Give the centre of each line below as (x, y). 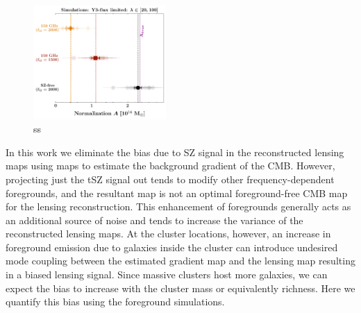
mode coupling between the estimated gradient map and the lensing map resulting (180, 261)
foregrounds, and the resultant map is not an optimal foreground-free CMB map (177, 193)
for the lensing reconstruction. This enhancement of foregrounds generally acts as (178, 206)
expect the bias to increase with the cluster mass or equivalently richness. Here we (180, 288)
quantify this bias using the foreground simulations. (115, 302)
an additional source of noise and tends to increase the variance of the (154, 220)
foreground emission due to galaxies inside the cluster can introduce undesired (172, 247)
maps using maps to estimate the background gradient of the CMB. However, (170, 166)
